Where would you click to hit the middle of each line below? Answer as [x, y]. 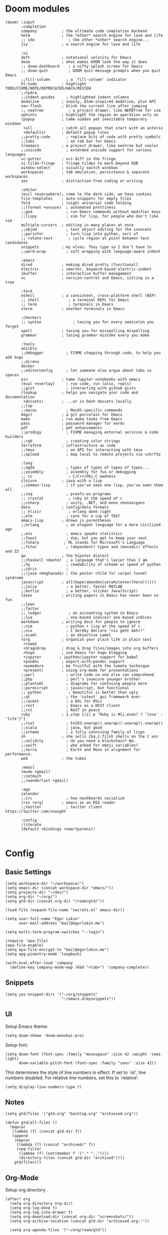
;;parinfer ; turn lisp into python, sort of [79, 234]
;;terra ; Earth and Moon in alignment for [81, 750]
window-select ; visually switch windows [69, 168]
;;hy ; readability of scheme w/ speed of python [91, 564]
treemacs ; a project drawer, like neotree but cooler [90, 146]
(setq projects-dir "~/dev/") [37, 892]
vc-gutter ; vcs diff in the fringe [68, 159]
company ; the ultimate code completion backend [84, 31]
